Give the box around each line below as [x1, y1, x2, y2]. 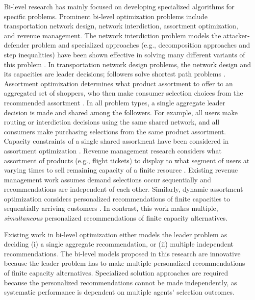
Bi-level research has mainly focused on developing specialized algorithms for [4, 1, 235, 11]
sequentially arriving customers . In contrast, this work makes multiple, [4, 203, 218, 213]
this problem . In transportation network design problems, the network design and [4, 59, 251, 69]
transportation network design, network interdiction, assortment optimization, [4, 21, 238, 31]
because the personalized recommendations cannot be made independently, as [4, 277, 237, 287]
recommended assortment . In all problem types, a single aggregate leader [4, 97, 226, 107]
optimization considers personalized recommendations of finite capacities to [4, 193, 230, 203]
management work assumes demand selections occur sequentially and [4, 174, 211, 184]
